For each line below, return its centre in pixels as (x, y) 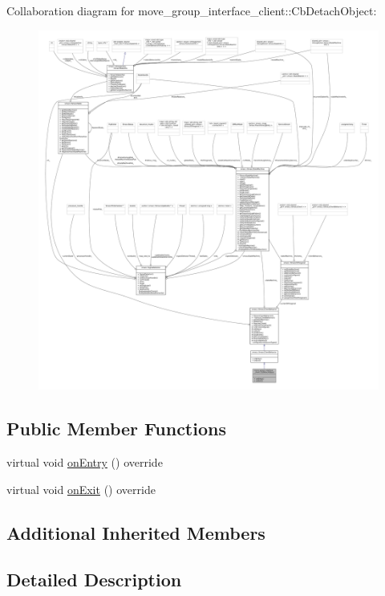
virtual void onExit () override (81, 489)
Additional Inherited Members (136, 532)
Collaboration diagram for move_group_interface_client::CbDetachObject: (192, 10)
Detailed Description (94, 580)
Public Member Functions (116, 429)
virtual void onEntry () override (85, 461)
